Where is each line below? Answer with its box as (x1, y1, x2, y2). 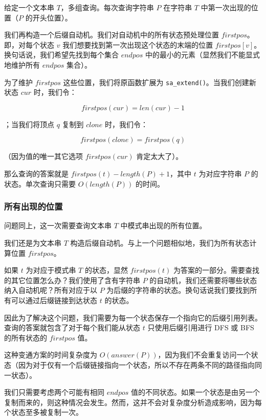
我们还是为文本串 (4, 237, 61, 248)
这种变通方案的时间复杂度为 (4, 349, 97, 360)
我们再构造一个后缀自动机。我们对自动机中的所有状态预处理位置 (4, 29, 219, 40)
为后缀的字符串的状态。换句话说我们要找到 (106, 285, 250, 295)
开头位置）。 (32, 12, 72, 23)
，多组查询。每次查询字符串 (60, 2, 154, 12)
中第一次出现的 (201, 2, 251, 12)
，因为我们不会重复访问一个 (158, 349, 251, 360)
